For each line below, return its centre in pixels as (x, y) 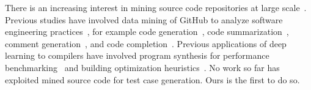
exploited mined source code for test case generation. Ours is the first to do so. (152, 79)
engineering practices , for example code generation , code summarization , (147, 32)
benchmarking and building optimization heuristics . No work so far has (142, 67)
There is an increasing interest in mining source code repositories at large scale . (156, 7)
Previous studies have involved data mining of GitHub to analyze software (144, 19)
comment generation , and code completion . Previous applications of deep (146, 43)
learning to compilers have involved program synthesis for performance (137, 55)
